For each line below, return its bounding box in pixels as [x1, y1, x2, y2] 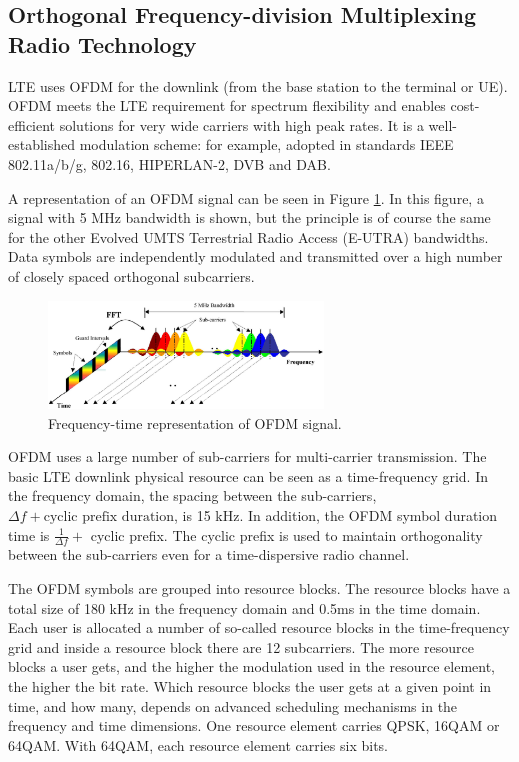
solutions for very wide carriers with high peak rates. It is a [59, 114, 424, 135]
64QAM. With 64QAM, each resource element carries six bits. [8, 734, 388, 755]
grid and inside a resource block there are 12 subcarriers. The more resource [8, 636, 474, 657]
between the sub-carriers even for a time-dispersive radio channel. [8, 544, 410, 565]
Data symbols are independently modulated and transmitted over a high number [8, 246, 503, 267]
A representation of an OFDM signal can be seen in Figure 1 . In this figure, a [8, 187, 484, 208]
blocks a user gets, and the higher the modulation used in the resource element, [8, 656, 496, 677]
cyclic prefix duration [43, 509, 175, 524]
